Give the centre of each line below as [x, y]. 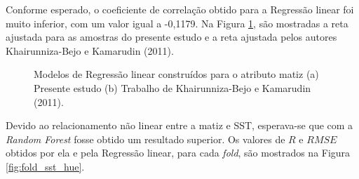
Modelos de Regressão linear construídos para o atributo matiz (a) [176, 74]
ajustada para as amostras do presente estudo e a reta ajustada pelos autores [171, 37]
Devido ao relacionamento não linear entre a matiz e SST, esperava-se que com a [179, 125]
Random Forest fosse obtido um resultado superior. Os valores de [145, 139]
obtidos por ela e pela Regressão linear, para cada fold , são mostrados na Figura [178, 153]
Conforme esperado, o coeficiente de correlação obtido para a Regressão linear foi [180, 9]
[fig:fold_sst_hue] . [45, 166]
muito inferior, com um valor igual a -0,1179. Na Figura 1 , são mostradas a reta [177, 23]
